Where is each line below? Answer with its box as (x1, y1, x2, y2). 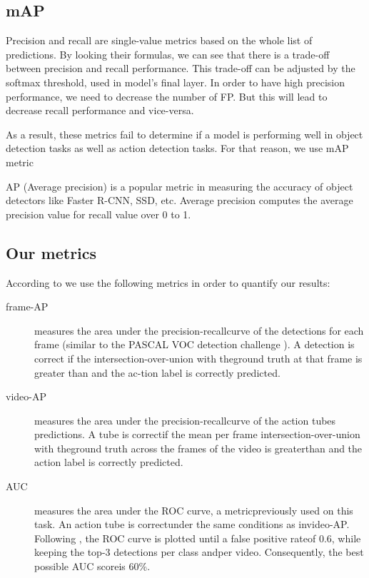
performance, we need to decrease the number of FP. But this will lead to (6, 88, 328, 103)
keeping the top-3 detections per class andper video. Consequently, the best (34, 544, 364, 559)
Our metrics (6, 241, 97, 263)
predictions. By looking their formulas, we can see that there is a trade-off (6, 46, 330, 61)
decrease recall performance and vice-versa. (6, 103, 194, 118)
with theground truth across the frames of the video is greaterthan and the (34, 440, 363, 455)
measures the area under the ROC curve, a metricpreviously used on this (34, 502, 353, 517)
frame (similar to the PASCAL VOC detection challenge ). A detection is (34, 337, 355, 352)
